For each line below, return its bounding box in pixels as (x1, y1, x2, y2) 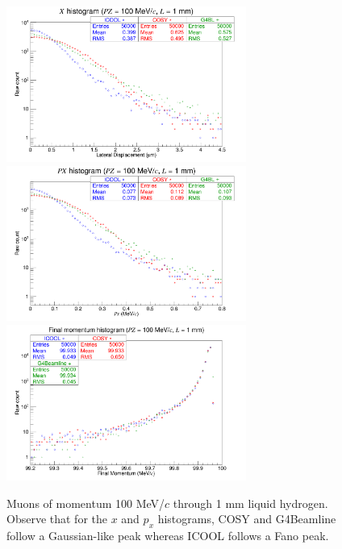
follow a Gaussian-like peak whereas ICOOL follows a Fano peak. (6, 526, 329, 543)
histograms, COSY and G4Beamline (157, 510, 336, 527)
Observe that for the (6, 510, 107, 527)
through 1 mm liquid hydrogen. (173, 494, 328, 511)
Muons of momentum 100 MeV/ (6, 494, 165, 511)
